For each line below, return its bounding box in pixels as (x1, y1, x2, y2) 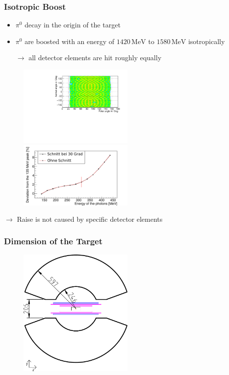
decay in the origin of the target (25, 20, 121, 30)
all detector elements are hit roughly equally (28, 52, 162, 63)
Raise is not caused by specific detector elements (17, 214, 163, 224)
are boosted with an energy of (25, 36, 115, 46)
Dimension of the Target (4, 234, 102, 247)
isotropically (188, 36, 225, 46)
